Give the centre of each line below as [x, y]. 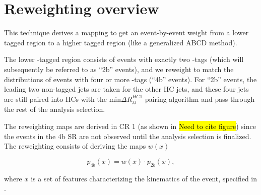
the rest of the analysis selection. [55, 109]
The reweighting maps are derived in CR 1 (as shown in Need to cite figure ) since [130, 126]
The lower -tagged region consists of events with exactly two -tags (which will [124, 59]
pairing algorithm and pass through [200, 99]
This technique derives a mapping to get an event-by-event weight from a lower [126, 32]
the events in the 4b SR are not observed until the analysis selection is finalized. [128, 136]
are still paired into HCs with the [56, 99]
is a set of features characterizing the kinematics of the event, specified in [144, 178]
